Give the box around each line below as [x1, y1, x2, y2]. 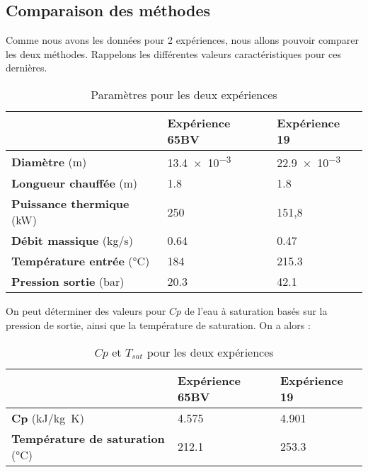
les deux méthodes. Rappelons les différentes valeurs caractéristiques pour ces [6, 46, 341, 61]
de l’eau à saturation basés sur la [184, 304, 328, 318]
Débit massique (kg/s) [11, 232, 133, 249]
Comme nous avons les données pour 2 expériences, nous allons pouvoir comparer [6, 33, 359, 47]
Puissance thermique [11, 195, 130, 212]
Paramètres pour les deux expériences [91, 86, 277, 103]
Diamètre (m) [11, 153, 87, 170]
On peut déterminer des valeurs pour [6, 304, 166, 318]
